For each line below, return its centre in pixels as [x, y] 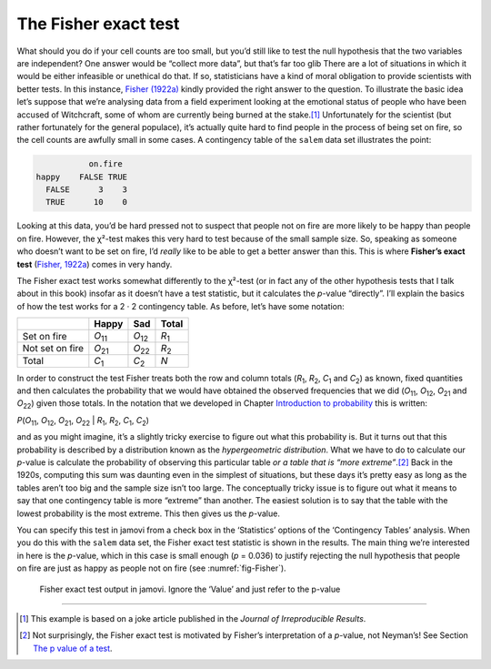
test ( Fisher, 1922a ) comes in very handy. [95, 264]
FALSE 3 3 [86, 190]
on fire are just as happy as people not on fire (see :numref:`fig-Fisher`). [151, 568]
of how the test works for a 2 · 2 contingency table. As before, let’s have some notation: [180, 306]
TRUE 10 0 [86, 202]
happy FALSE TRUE [81, 177]
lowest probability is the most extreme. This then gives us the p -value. [149, 513]
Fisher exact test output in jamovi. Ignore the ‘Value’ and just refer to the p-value [190, 589]
